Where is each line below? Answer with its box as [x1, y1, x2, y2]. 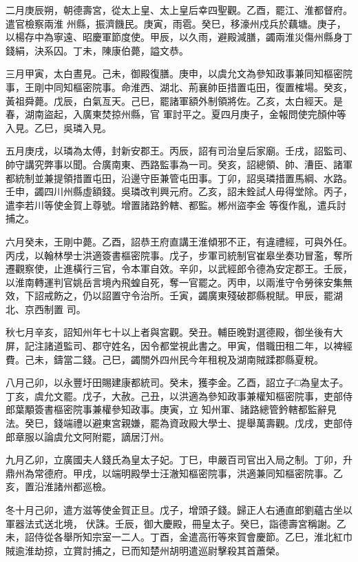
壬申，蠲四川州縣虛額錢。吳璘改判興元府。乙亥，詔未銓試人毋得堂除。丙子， [6, 184, 352, 199]
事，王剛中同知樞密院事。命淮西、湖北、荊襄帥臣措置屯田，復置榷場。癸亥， [6, 79, 352, 94]
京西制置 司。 [24, 301, 86, 316]
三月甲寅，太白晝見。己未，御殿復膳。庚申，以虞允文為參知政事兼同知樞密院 [6, 66, 352, 81]
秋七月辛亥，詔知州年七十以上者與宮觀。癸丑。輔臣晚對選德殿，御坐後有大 [6, 325, 343, 339]
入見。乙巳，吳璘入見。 [6, 120, 112, 134]
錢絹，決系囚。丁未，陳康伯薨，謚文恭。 [6, 43, 189, 57]
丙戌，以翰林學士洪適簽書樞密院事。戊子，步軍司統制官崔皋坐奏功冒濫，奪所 [6, 248, 352, 262]
